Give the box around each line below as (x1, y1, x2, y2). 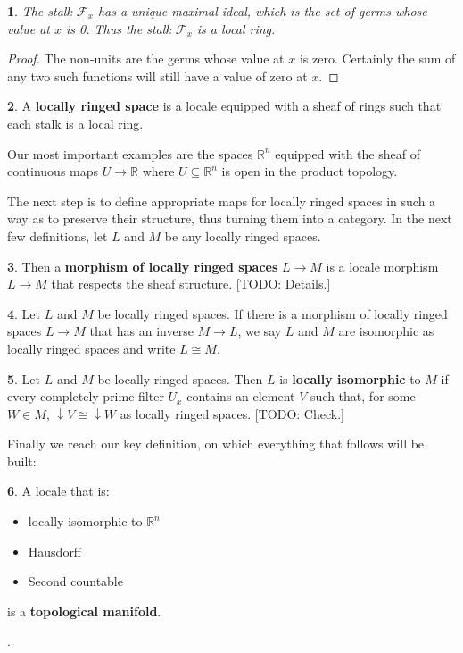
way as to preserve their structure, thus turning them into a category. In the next (7, 209, 452, 228)
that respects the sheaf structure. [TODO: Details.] (51, 274, 331, 293)
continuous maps (7, 162, 99, 180)
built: (7, 451, 37, 470)
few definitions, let (7, 226, 108, 245)
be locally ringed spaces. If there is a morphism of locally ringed (97, 304, 448, 322)
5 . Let (7, 369, 41, 388)
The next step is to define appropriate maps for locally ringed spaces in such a (7, 191, 436, 210)
